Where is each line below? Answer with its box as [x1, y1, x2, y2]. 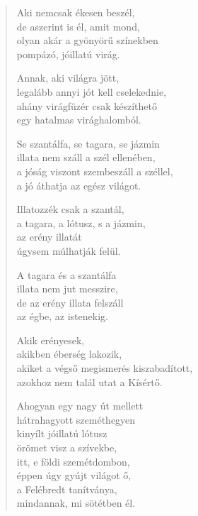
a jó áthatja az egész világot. [16, 177, 141, 192]
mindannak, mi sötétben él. [16, 495, 136, 510]
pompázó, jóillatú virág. [16, 46, 120, 61]
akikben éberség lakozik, [16, 346, 122, 361]
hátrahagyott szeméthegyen [16, 412, 136, 427]
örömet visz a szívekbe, [16, 440, 117, 455]
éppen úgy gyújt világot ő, [16, 468, 132, 483]
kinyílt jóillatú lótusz [16, 426, 107, 441]
